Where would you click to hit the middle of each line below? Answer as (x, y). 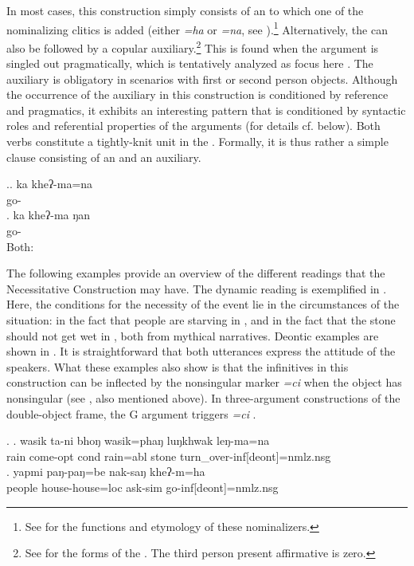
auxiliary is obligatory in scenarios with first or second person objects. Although (202, 79)
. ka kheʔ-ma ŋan (49, 215)
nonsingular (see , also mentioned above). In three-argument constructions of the (203, 397)
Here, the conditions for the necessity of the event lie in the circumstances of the (203, 304)
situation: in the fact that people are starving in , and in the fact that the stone (201, 320)
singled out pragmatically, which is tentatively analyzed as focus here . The (190, 63)
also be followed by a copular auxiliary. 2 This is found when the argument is (193, 46)
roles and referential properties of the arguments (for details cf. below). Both (193, 126)
